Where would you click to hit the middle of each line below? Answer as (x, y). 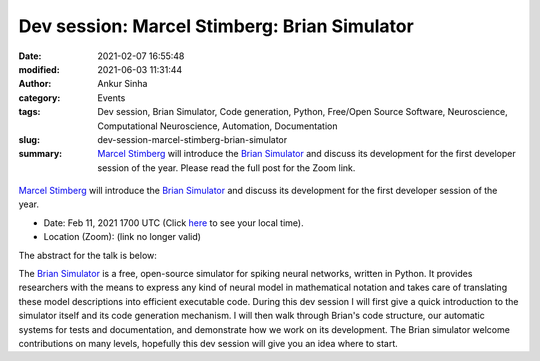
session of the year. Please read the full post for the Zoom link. (226, 167)
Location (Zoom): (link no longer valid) (122, 237)
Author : (35, 84)
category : (39, 97)
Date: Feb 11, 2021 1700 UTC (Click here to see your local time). (173, 222)
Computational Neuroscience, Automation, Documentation (217, 126)
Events (111, 97)
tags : (29, 112)
